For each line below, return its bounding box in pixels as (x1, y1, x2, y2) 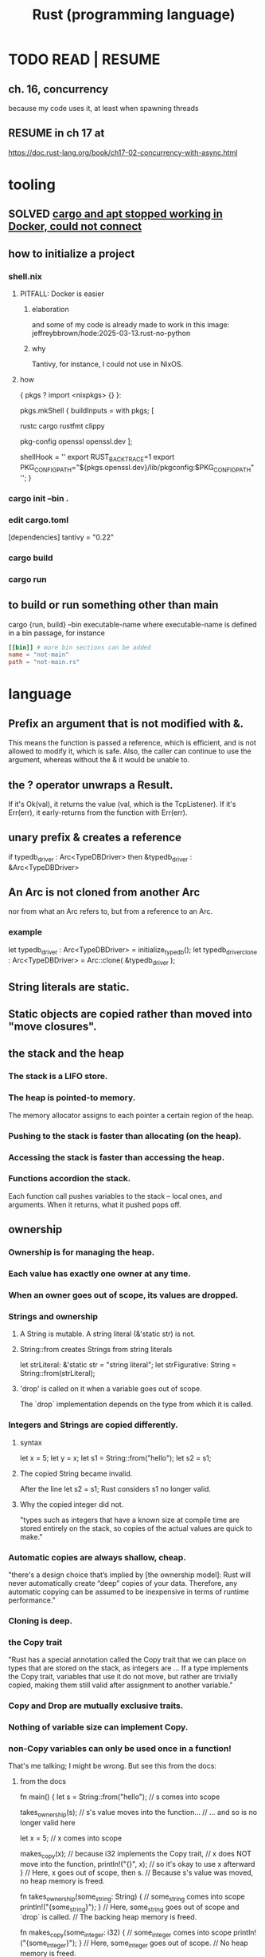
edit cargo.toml (8, 514, 69, 525)
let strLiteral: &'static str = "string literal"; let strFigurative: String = (19, 1360, 237, 1370)
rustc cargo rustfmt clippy (19, 421, 105, 431)
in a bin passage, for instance (8, 628, 105, 638)
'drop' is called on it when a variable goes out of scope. (19, 1384, 202, 1394)
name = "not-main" (8, 650, 69, 659)
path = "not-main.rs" (8, 658, 80, 666)
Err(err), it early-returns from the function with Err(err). (8, 808, 188, 817)
